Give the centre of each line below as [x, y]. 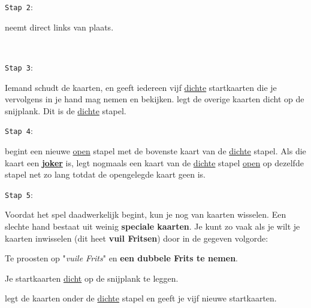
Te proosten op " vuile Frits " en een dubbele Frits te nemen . [122, 258]
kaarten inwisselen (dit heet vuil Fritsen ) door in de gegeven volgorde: [137, 238]
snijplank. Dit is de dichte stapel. [66, 110]
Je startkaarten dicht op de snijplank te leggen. [92, 278]
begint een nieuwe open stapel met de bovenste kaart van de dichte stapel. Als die [155, 150]
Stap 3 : [19, 67]
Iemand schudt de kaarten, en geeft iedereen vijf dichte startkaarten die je [141, 87]
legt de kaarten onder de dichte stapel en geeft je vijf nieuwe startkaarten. [141, 298]
